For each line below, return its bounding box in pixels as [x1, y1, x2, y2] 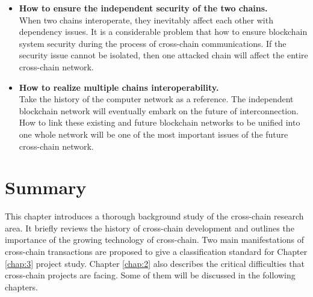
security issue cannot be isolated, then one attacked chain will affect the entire [19, 49, 308, 61]
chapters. [5, 280, 38, 293]
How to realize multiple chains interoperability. [19, 81, 219, 93]
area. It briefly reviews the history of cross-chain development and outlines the [5, 221, 294, 234]
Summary [5, 175, 87, 200]
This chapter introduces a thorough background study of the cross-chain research [5, 210, 304, 222]
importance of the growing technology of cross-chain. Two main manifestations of [5, 233, 305, 246]
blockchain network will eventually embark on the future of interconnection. [19, 104, 299, 117]
